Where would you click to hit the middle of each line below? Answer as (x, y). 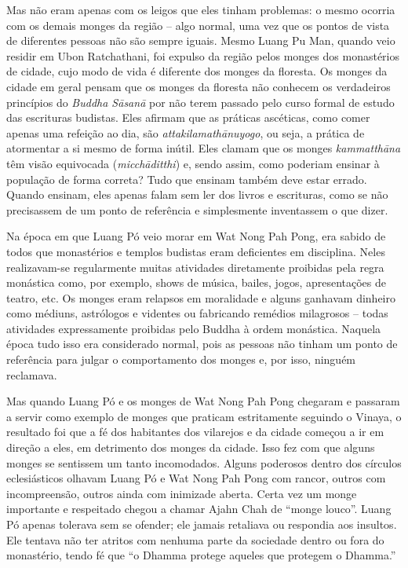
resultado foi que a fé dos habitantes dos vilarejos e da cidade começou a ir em (195, 432)
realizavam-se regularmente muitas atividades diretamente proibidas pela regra (195, 267)
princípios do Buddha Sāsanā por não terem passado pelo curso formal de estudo (200, 102)
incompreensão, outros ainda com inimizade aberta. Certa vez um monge (182, 493)
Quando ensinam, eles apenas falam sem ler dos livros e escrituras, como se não (197, 194)
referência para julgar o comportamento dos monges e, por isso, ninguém (181, 359)
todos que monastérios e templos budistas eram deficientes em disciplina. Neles (196, 251)
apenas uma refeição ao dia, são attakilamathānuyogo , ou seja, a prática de (186, 132)
